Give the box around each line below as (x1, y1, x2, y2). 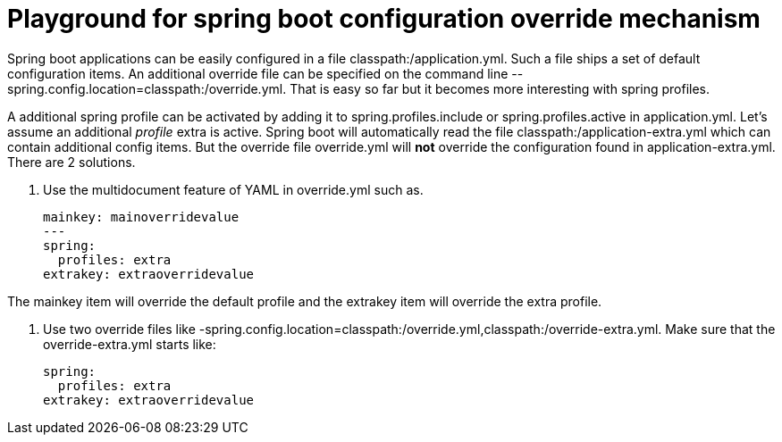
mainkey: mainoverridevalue (43, 209, 240, 224)
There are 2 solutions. (7, 154, 136, 170)
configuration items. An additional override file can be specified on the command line (7, 65, 509, 81)
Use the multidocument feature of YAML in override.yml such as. (43, 181, 424, 197)
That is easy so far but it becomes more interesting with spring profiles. (290, 80, 710, 96)
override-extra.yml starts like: (43, 336, 216, 352)
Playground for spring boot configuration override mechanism (7, 4, 761, 34)
